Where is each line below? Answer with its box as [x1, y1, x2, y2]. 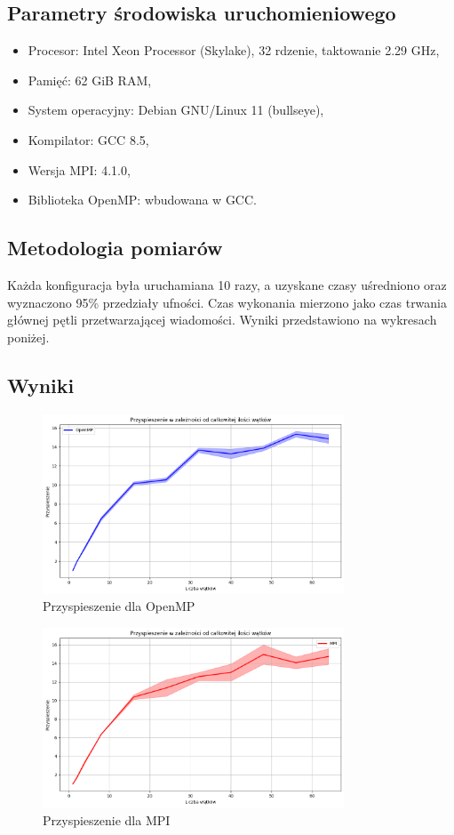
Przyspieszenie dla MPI [43, 811, 171, 830]
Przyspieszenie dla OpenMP [43, 597, 195, 615]
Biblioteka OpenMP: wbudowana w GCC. [28, 190, 257, 209]
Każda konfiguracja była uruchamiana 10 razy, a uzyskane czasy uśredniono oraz [7, 275, 447, 293]
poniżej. [7, 327, 50, 346]
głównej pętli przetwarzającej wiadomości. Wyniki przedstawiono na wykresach [7, 310, 437, 329]
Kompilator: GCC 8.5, [28, 130, 149, 149]
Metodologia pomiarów [7, 234, 223, 261]
